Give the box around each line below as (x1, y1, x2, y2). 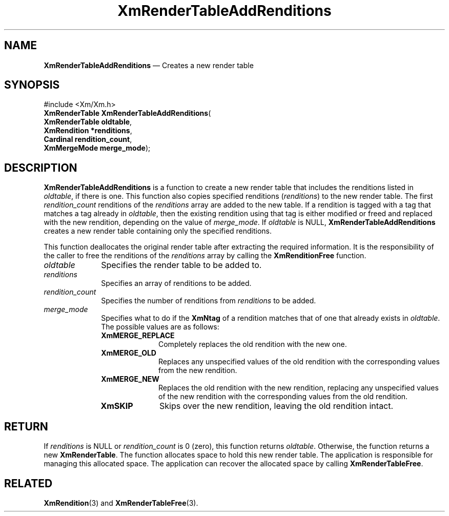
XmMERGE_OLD (101, 348, 156, 358)
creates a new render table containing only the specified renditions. (44, 226, 272, 236)
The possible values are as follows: (101, 322, 219, 332)
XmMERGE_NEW (101, 375, 159, 384)
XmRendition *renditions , (44, 126, 132, 135)
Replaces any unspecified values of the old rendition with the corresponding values (158, 357, 440, 366)
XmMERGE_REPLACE (101, 331, 175, 340)
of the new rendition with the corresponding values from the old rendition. (158, 392, 408, 401)
